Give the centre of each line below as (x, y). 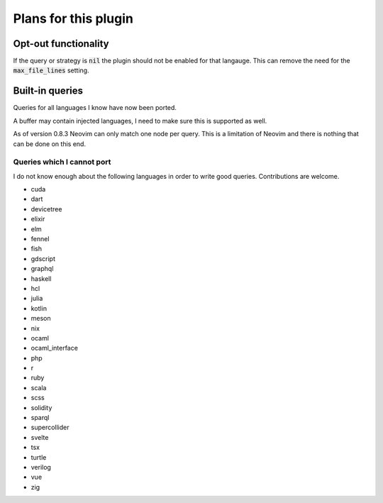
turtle (39, 457)
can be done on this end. (50, 144)
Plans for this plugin (73, 18)
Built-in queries (48, 91)
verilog (41, 467)
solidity (41, 407)
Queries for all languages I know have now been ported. (95, 108)
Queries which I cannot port (62, 162)
